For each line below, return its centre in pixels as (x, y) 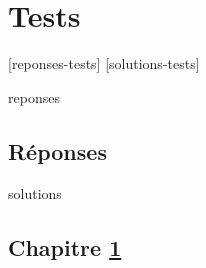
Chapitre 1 (65, 246)
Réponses (57, 150)
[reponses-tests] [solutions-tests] (104, 63)
